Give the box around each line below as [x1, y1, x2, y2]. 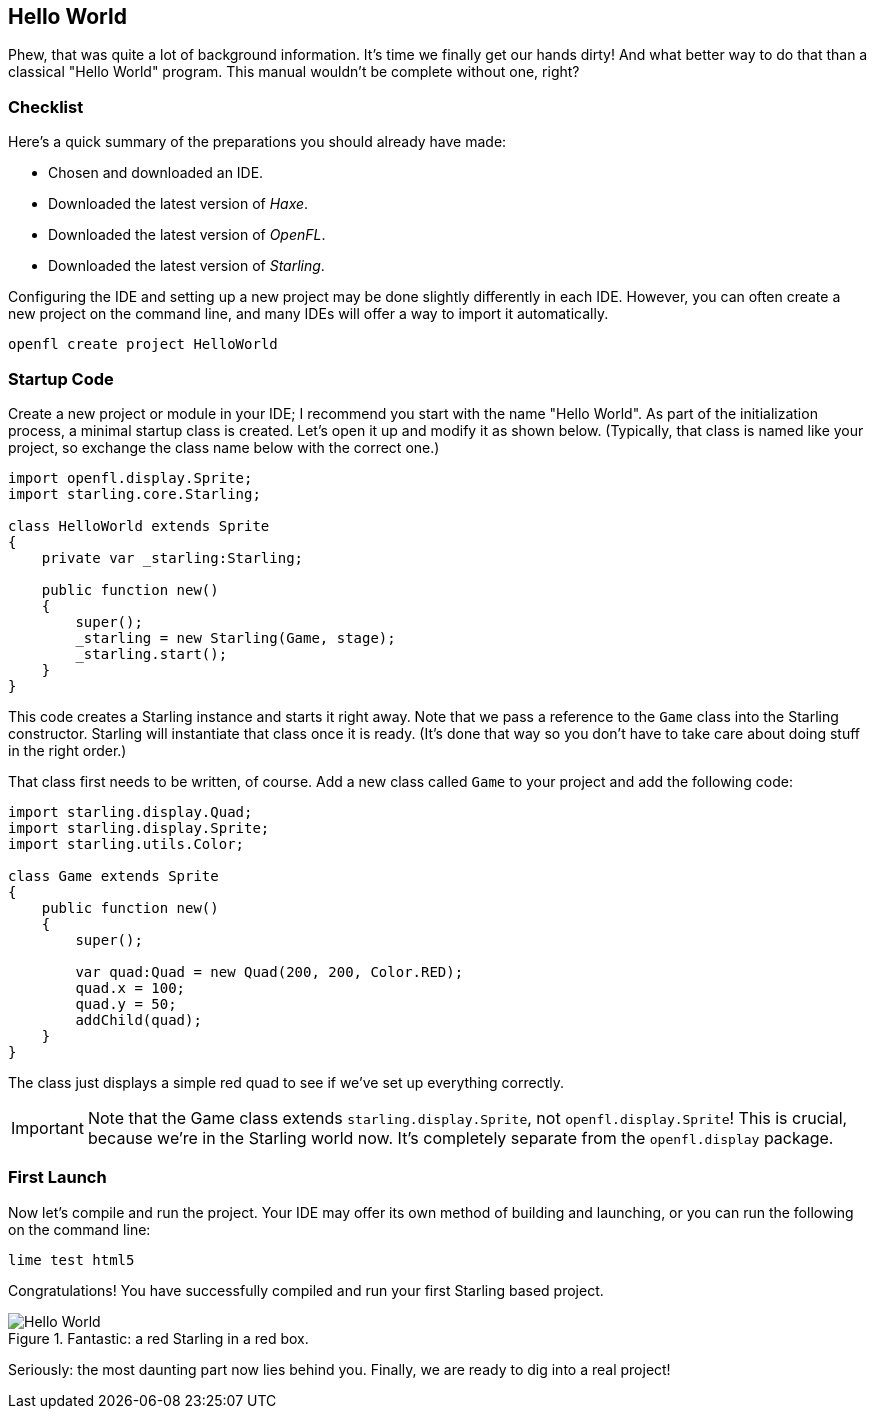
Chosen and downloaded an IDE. [48, 164, 264, 182]
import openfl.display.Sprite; [8, 469, 253, 486]
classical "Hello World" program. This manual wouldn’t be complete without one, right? [8, 63, 580, 81]
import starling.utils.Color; [8, 835, 245, 852]
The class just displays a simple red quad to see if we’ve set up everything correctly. [8, 1073, 564, 1091]
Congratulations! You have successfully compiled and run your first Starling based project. [8, 1281, 604, 1299]
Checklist [8, 96, 84, 117]
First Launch [8, 1167, 107, 1188]
